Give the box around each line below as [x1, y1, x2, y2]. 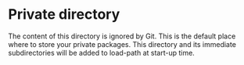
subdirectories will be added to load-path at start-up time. [8, 48, 196, 57]
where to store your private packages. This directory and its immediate [8, 39, 237, 49]
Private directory [8, 5, 120, 23]
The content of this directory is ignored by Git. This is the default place [8, 31, 236, 41]
